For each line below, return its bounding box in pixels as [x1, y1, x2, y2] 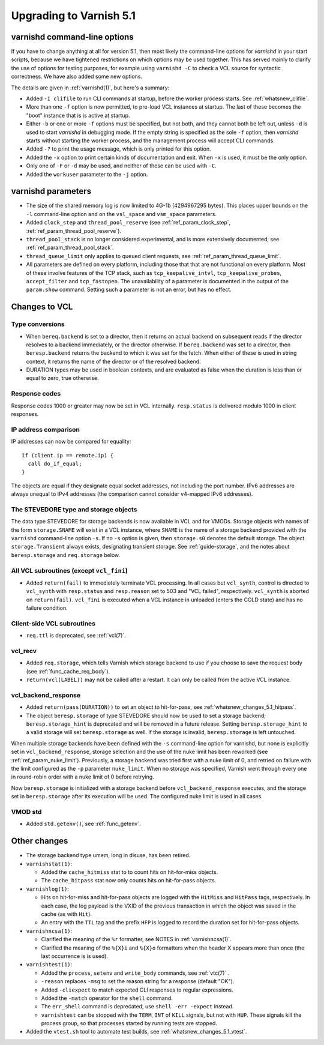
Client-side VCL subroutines [11, 619, 96, 627]
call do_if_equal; [28, 460, 82, 467]
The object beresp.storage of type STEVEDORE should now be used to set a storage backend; [26, 712, 266, 719]
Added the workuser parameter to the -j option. [26, 170, 148, 178]
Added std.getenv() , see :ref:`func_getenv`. [26, 820, 141, 828]
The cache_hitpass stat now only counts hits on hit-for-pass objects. [41, 877, 217, 884]
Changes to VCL [11, 302, 73, 312]
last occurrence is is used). [41, 952, 108, 960]
